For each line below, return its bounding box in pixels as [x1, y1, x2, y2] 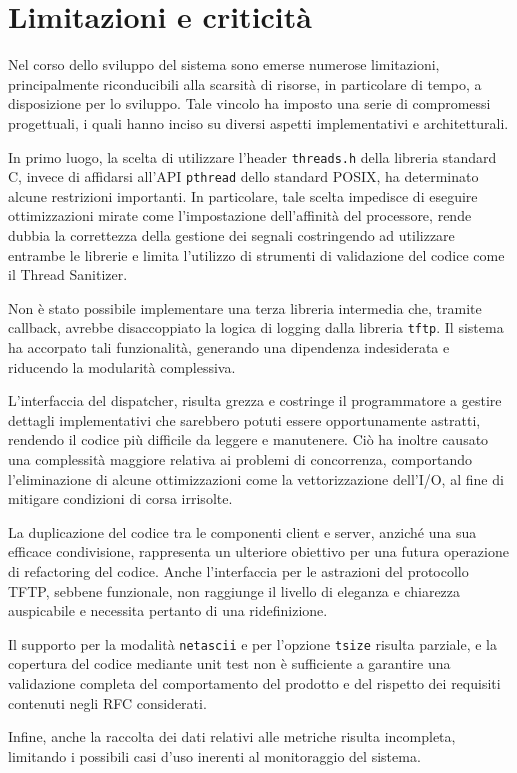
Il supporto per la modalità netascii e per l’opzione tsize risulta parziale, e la [8, 633, 497, 654]
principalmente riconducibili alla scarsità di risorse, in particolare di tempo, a [8, 73, 482, 94]
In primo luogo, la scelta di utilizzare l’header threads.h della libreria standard [8, 146, 497, 167]
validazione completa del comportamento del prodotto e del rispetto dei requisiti [8, 673, 501, 693]
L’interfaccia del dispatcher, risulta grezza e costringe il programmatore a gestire [8, 390, 502, 411]
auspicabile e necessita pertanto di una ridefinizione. [8, 600, 328, 621]
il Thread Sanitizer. [8, 264, 128, 285]
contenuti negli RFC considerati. [8, 692, 207, 713]
